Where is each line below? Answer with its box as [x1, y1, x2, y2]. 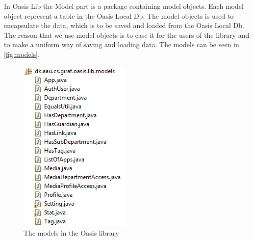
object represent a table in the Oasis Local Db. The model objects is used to [4, 10, 234, 21]
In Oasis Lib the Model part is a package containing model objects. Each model [4, 1, 244, 11]
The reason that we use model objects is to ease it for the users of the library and [4, 29, 250, 40]
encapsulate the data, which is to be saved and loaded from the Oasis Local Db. [4, 20, 245, 30]
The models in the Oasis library [24, 228, 119, 238]
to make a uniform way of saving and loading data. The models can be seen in [4, 39, 239, 50]
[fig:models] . [4, 49, 40, 59]
